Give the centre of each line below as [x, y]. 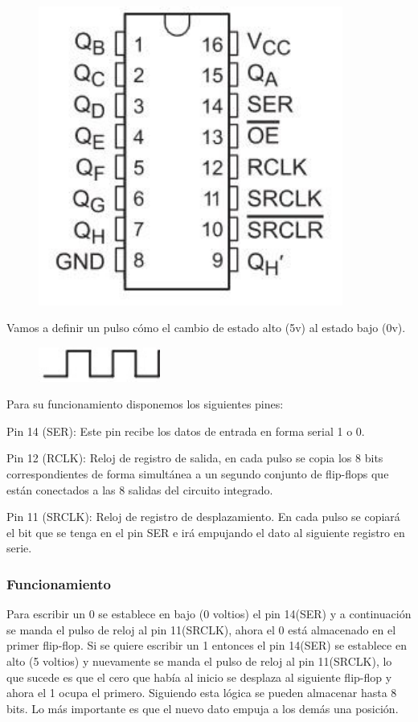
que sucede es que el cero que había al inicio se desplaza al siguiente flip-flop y [199, 677]
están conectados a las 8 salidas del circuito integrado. [140, 489]
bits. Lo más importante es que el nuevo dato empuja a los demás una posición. [203, 708]
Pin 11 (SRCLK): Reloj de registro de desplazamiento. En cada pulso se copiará [203, 517]
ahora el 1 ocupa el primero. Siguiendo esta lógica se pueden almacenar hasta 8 [202, 693]
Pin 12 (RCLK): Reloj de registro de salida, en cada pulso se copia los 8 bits [195, 458]
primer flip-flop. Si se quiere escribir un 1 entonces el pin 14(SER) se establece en [207, 645]
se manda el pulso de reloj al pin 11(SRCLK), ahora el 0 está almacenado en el [201, 629]
